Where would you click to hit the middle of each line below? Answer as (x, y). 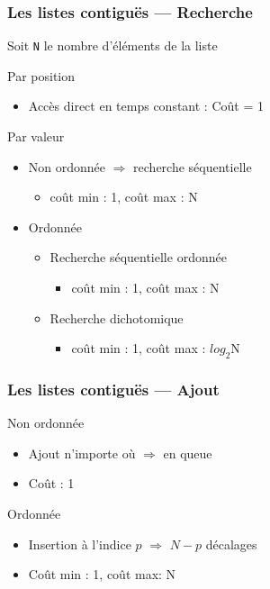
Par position (41, 75)
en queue (188, 453)
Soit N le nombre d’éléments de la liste (112, 45)
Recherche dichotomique (117, 317)
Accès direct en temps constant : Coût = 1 (146, 106)
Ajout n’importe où (82, 453)
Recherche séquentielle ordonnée (138, 257)
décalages (231, 544)
